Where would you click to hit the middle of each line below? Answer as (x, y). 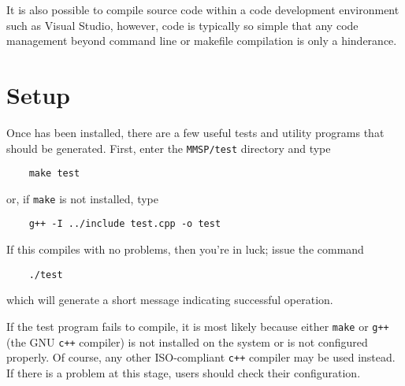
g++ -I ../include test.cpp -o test (125, 224)
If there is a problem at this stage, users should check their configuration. (184, 372)
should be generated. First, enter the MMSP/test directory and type (169, 148)
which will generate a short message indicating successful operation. (170, 300)
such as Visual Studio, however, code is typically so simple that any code (182, 25)
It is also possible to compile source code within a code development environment (203, 9)
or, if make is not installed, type (82, 198)
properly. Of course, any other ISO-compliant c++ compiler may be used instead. (201, 357)
